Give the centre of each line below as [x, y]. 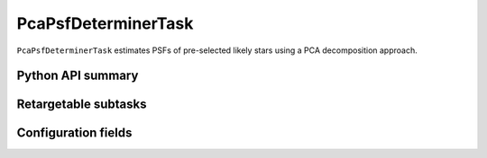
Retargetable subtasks [82, 105]
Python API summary [78, 76]
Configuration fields [74, 133]
